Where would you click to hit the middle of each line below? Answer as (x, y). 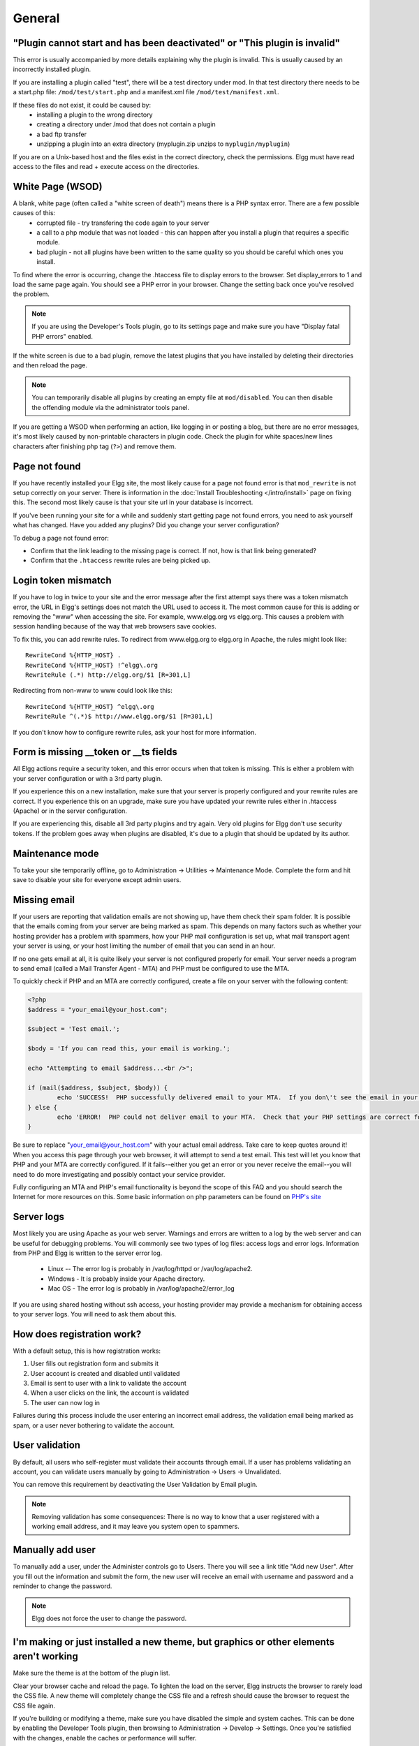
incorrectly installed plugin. (52, 69)
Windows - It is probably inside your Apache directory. (126, 1279)
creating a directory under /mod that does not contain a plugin (126, 124)
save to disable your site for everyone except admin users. (97, 880)
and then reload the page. (50, 365)
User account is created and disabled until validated (105, 1373)
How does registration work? (77, 1334)
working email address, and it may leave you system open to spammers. (136, 1527)
